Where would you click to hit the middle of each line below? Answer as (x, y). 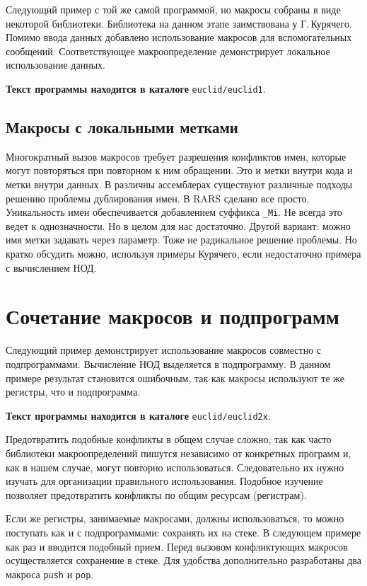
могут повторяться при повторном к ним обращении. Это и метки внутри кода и (179, 170)
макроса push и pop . (50, 574)
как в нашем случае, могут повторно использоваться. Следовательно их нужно (175, 467)
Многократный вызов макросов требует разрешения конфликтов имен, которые (176, 156)
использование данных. (56, 65)
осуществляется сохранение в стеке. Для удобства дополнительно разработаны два (184, 560)
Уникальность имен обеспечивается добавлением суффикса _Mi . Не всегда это (174, 212)
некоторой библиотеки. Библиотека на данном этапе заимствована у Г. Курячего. (179, 23)
